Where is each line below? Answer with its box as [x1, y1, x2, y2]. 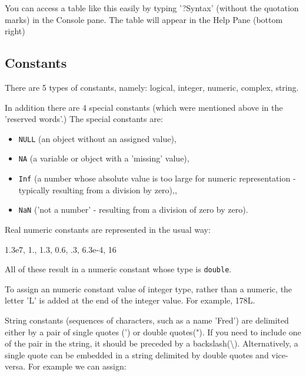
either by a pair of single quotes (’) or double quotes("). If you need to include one [5, 325, 301, 338]
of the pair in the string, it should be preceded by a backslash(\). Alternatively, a [5, 337, 298, 349]
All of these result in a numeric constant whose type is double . [5, 263, 232, 275]
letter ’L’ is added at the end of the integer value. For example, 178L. [5, 294, 255, 306]
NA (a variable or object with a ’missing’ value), [18, 152, 189, 164]
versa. [5, 360, 26, 372]
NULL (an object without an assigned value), [18, 132, 177, 144]
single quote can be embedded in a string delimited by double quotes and [5, 348, 269, 361]
